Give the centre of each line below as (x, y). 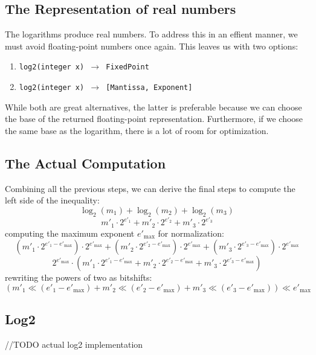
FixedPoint (127, 67)
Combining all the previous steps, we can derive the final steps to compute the (150, 188)
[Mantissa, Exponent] (149, 88)
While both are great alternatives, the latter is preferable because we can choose (153, 107)
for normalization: (191, 233)
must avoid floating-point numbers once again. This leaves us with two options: (152, 46)
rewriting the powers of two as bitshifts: (79, 277)
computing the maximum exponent (70, 233)
